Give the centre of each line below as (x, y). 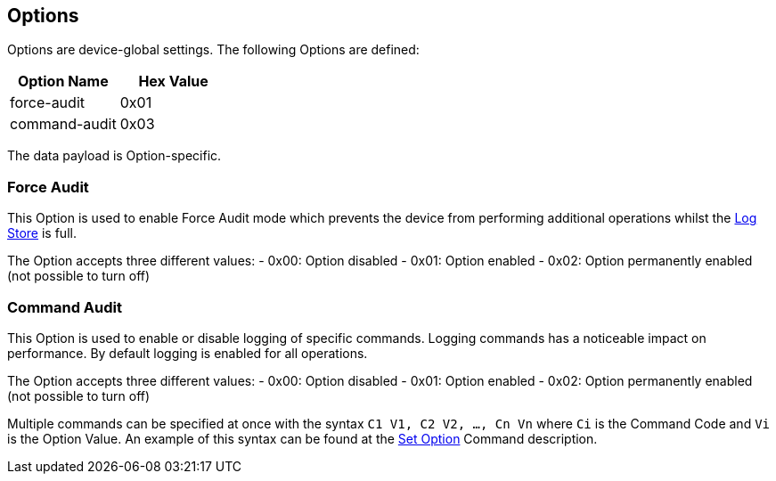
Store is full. (42, 233)
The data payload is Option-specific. (114, 156)
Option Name (63, 82)
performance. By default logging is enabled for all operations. (188, 353)
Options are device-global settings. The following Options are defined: (213, 50)
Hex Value (173, 82)
